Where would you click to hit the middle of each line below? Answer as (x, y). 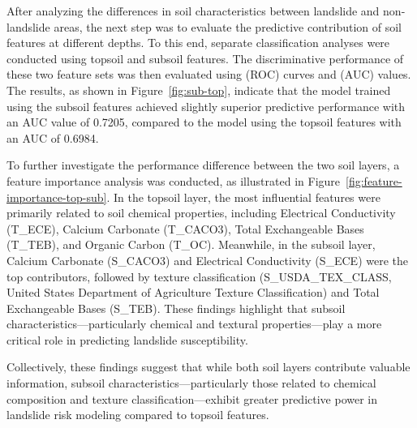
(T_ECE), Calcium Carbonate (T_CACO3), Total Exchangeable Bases (185, 228)
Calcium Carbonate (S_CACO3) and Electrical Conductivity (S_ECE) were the (207, 260)
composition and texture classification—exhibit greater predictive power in (192, 398)
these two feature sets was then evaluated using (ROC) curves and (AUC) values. (209, 74)
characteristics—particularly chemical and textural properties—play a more (194, 324)
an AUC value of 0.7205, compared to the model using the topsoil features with (204, 122)
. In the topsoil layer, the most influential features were (243, 197)
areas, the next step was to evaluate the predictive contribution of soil (228, 26)
